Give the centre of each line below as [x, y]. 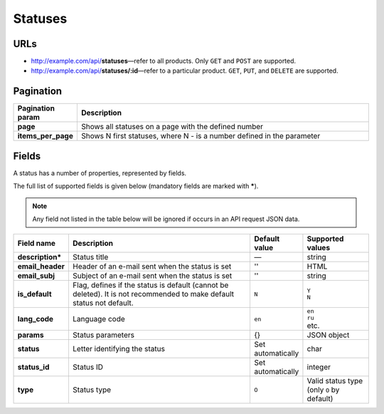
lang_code [35, 319]
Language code [99, 319]
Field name [37, 244]
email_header [41, 266]
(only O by [323, 390]
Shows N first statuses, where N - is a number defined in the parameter [201, 136]
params [31, 335]
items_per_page [46, 136]
